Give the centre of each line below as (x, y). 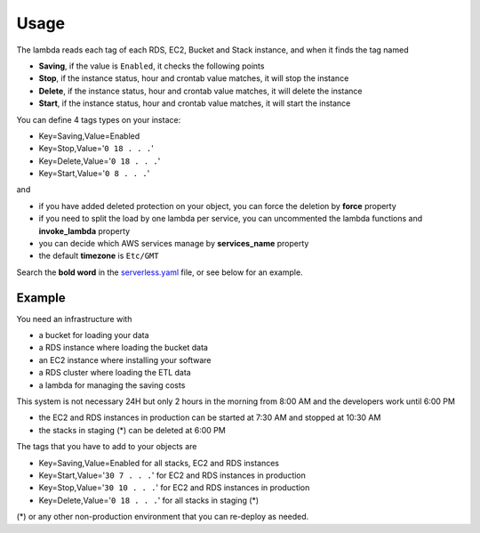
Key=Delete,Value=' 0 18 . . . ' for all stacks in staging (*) (149, 500)
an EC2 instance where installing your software (125, 359)
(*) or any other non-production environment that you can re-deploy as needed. (163, 517)
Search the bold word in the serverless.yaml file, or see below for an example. (160, 272)
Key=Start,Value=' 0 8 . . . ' (94, 174)
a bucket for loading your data (94, 335)
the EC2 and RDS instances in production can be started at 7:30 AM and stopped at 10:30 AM (210, 417)
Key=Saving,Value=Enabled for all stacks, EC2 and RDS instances (159, 463)
